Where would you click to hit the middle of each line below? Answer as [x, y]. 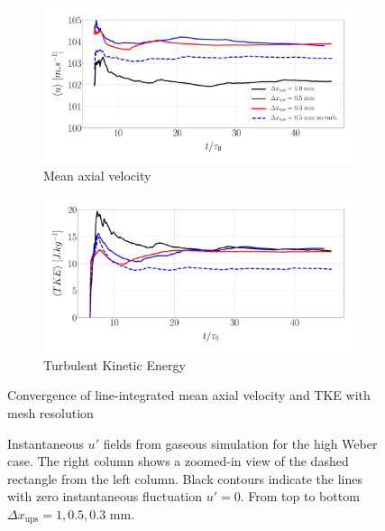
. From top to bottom [300, 496]
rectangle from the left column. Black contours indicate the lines [185, 478]
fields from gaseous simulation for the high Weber [240, 443]
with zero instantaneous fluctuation [105, 496]
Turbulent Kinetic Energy [115, 364]
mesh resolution [50, 412]
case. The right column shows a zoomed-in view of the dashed [178, 461]
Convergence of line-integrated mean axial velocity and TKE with [189, 395]
